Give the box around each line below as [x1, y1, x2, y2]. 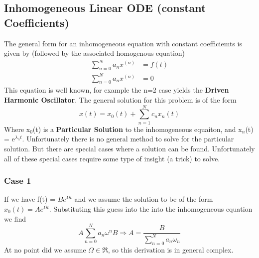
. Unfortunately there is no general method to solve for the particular [22, 133, 234, 144]
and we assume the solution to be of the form [74, 194, 213, 204]
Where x [4, 124, 30, 134]
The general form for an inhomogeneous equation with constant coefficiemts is [4, 38, 242, 48]
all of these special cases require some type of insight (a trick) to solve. [4, 153, 220, 163]
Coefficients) [4, 14, 69, 30]
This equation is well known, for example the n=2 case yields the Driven [4, 85, 229, 95]
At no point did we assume [4, 244, 86, 255]
